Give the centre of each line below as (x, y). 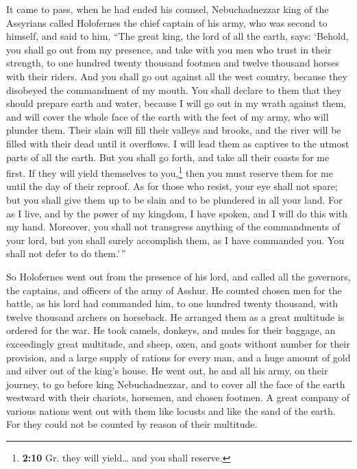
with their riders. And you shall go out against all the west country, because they (177, 76)
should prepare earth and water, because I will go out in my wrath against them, (176, 103)
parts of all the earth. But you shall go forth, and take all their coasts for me (168, 157)
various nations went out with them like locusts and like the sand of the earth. (171, 410)
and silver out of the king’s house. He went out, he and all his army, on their (167, 371)
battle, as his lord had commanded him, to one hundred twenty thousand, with (172, 303)
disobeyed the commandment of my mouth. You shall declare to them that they (174, 89)
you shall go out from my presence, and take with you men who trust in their (169, 49)
